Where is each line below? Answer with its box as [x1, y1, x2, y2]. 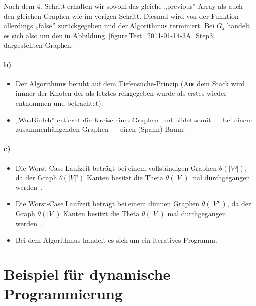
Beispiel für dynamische [4, 263, 171, 284]
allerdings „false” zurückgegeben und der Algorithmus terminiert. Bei [4, 20, 215, 31]
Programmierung [4, 283, 123, 304]
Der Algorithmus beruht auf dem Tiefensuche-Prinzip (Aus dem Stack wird [15, 78, 245, 88]
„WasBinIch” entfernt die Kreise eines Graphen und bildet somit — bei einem [15, 114, 252, 124]
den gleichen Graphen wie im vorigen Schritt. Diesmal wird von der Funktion [4, 10, 239, 21]
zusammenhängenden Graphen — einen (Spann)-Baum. [15, 124, 185, 134]
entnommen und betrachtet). [15, 97, 103, 108]
